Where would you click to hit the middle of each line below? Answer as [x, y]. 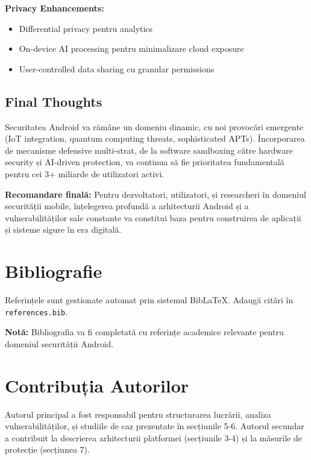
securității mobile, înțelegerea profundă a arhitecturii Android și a [127, 206]
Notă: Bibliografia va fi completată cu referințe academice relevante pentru [144, 332]
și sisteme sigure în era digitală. [63, 229]
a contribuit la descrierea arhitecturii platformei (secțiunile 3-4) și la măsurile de [153, 437]
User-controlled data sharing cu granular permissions [117, 68]
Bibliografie [54, 271]
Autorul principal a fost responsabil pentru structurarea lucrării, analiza [138, 414]
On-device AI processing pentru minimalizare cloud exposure [131, 49]
